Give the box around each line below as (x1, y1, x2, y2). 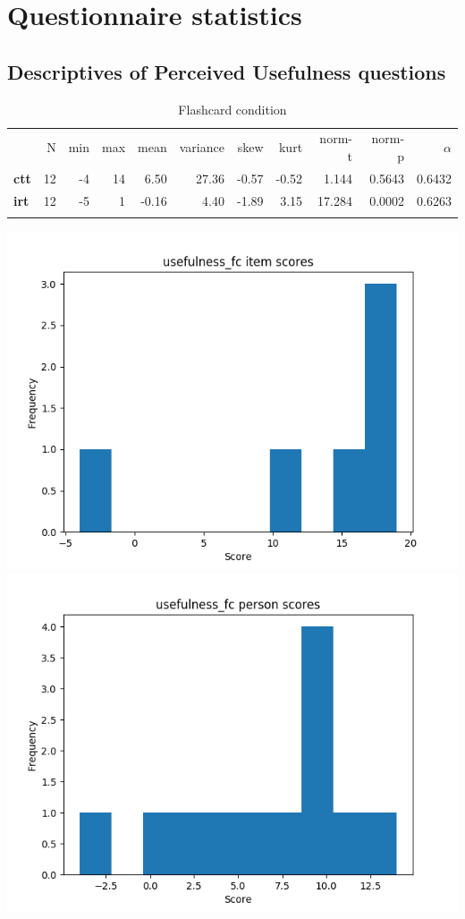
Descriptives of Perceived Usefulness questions (7, 57, 446, 85)
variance (179, 138, 224, 157)
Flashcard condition (178, 99, 287, 118)
